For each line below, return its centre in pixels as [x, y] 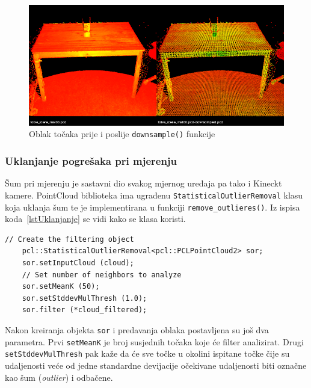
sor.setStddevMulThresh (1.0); [85, 298]
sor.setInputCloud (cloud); [78, 263]
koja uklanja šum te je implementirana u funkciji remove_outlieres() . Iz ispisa [152, 207]
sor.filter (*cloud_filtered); [85, 310]
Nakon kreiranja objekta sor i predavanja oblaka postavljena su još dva [137, 330]
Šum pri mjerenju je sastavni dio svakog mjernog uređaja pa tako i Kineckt [143, 183]
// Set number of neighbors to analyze [102, 275]
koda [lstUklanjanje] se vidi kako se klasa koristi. [95, 219]
